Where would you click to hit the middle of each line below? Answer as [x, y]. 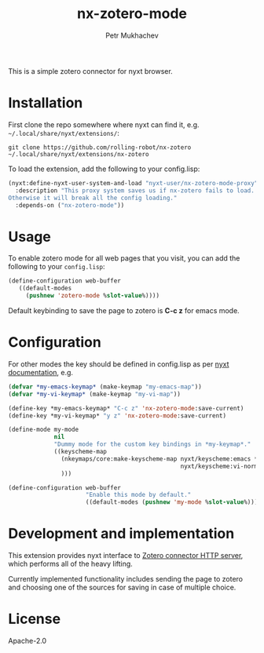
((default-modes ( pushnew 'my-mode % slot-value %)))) [173, 502]
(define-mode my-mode [44, 430]
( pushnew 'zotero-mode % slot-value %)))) [92, 296]
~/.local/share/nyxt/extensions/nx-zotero [79, 154]
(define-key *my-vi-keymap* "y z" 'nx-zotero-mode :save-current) [117, 416]
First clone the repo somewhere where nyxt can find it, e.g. [104, 124]
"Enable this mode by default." [138, 495]
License [35, 619]
